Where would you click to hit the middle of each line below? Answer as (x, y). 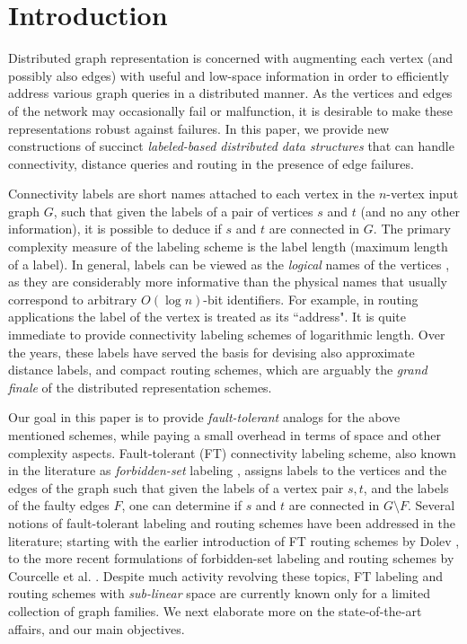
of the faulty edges (59, 505)
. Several (431, 505)
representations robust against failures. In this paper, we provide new (199, 128)
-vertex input (423, 194)
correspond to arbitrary (73, 299)
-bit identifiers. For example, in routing (311, 299)
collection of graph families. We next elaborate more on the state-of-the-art (215, 610)
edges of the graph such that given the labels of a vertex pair (176, 487)
